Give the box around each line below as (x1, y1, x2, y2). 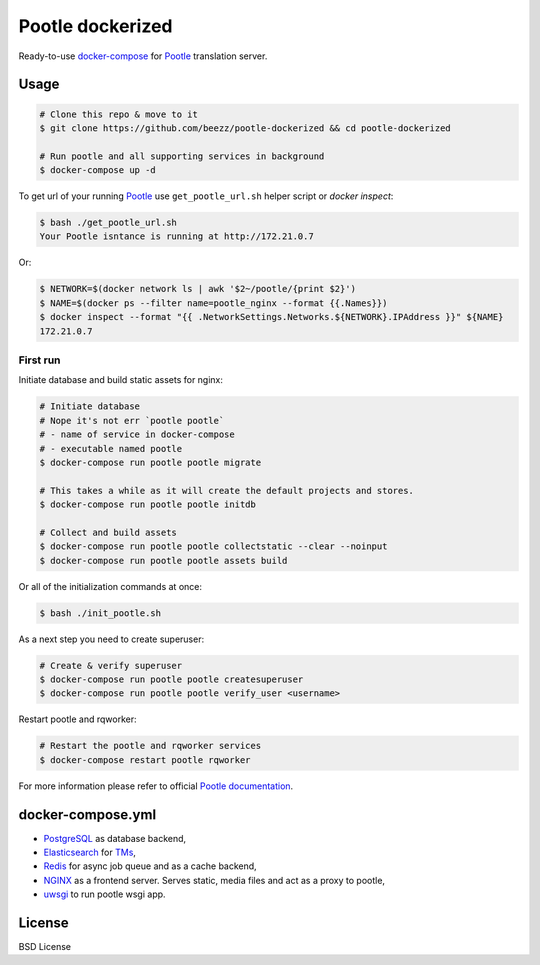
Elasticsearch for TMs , (43, 846, 137, 858)
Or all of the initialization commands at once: (18, 580, 202, 592)
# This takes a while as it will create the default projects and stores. (39, 485, 415, 496)
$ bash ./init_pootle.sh (39, 607, 162, 619)
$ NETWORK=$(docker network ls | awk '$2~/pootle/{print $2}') (39, 283, 357, 295)
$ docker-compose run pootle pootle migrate (39, 456, 262, 468)
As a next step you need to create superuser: (18, 633, 205, 645)
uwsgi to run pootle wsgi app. (43, 888, 166, 900)
